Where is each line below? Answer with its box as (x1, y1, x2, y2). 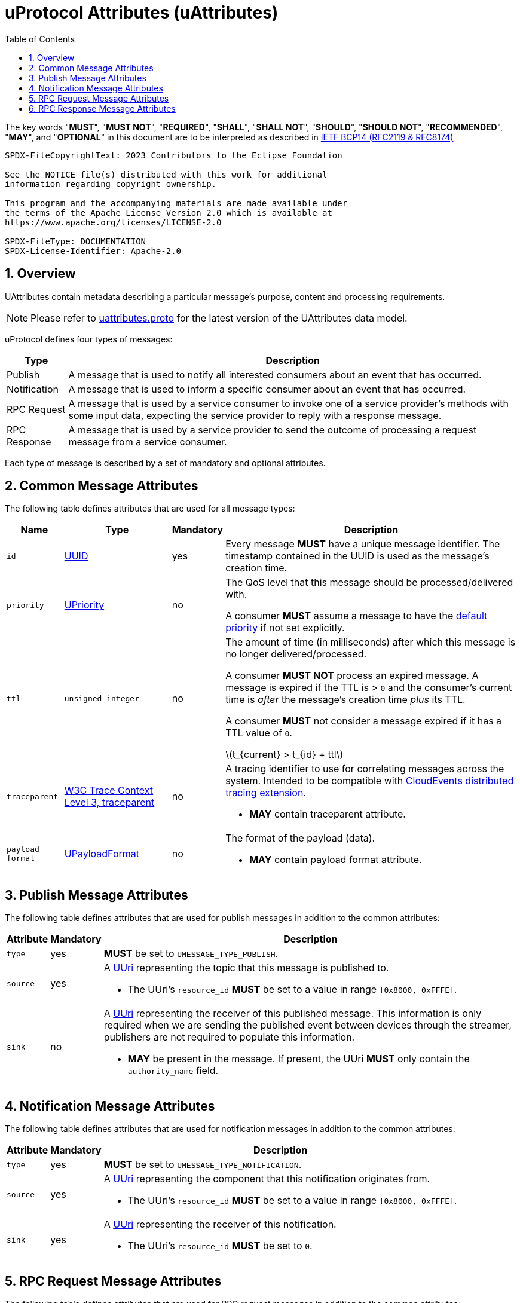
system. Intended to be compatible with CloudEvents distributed (225, 775, 514, 787)
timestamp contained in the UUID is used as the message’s (225, 550, 490, 562)
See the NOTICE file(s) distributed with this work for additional (5, 169, 328, 179)
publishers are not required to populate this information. (103, 1031, 355, 1044)
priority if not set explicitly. (225, 622, 345, 634)
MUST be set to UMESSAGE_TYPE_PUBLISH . (103, 947, 279, 960)
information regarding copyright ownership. (5, 179, 217, 189)
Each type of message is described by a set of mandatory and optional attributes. (5, 457, 326, 468)
